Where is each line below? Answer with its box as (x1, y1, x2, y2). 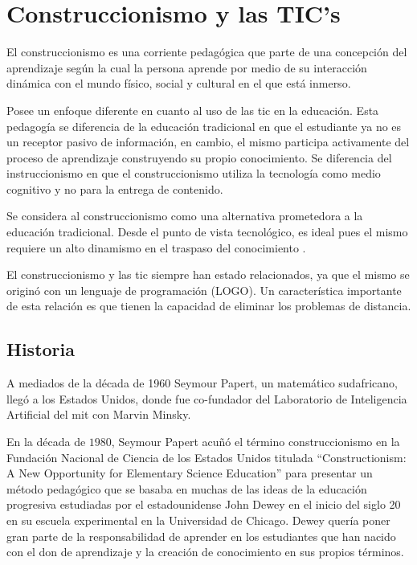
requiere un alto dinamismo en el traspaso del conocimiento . (6, 239, 306, 256)
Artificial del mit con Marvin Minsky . (6, 406, 191, 423)
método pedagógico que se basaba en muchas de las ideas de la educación (6, 480, 367, 497)
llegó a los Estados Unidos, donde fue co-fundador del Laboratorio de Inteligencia (6, 390, 407, 407)
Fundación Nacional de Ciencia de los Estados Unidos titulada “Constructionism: (6, 448, 407, 465)
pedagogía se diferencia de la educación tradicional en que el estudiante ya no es (6, 117, 402, 134)
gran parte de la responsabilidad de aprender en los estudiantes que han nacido (6, 527, 396, 544)
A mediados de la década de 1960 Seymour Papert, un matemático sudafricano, (6, 375, 398, 391)
